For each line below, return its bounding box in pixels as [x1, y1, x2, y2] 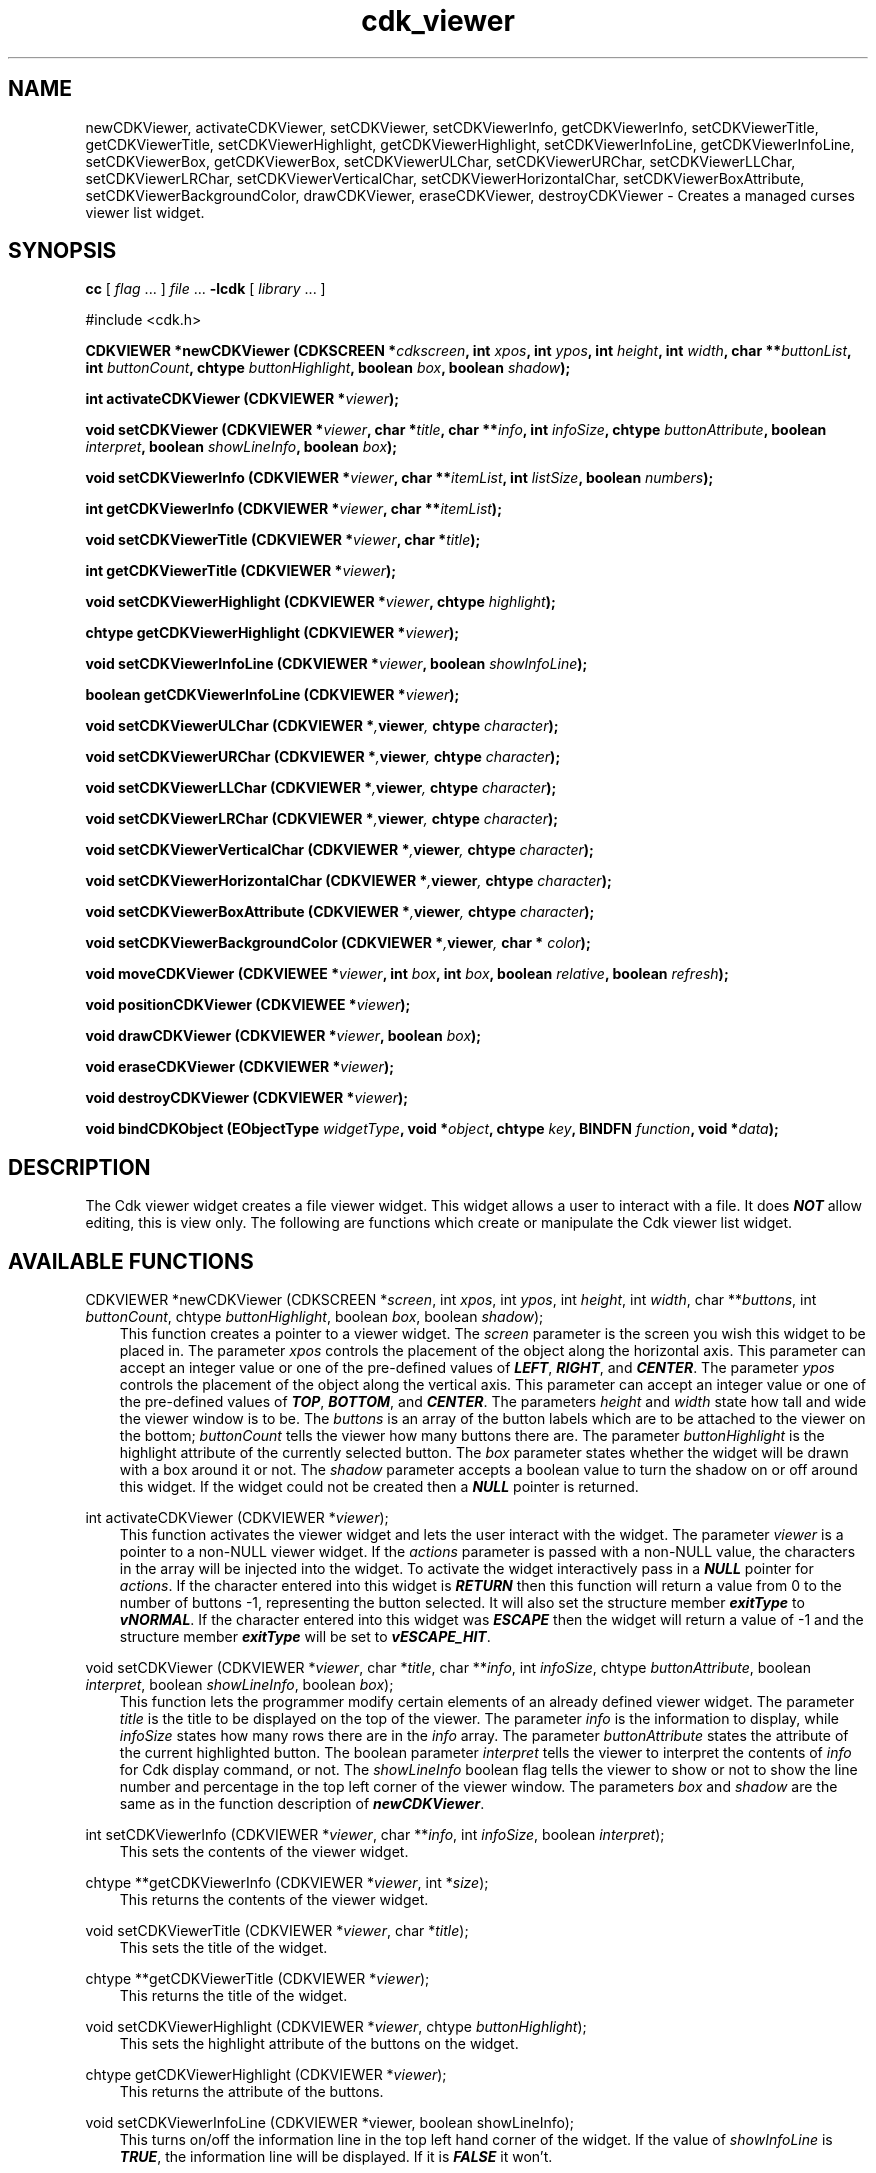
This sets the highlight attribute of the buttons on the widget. [119, 2035, 519, 2053]
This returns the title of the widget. [119, 1987, 348, 2005]
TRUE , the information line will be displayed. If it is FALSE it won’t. [119, 2148, 553, 2166]
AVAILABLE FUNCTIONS [8, 1248, 254, 1274]
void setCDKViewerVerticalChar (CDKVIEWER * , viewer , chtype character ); [85, 841, 594, 859]
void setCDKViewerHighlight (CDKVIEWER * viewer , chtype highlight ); [85, 593, 556, 611]
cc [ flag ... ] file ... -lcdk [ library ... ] [85, 280, 326, 298]
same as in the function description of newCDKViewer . [119, 1795, 485, 1813]
